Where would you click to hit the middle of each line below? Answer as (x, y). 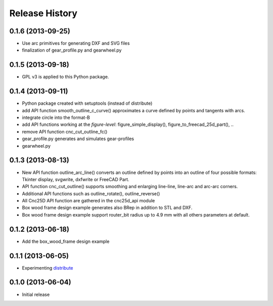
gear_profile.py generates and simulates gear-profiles (78, 139)
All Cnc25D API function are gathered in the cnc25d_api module (88, 201)
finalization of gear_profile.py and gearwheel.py (72, 50)
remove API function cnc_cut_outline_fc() (65, 132)
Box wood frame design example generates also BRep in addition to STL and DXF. (107, 208)
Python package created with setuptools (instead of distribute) (87, 103)
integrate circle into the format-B (56, 118)
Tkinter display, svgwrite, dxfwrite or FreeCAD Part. (76, 179)
